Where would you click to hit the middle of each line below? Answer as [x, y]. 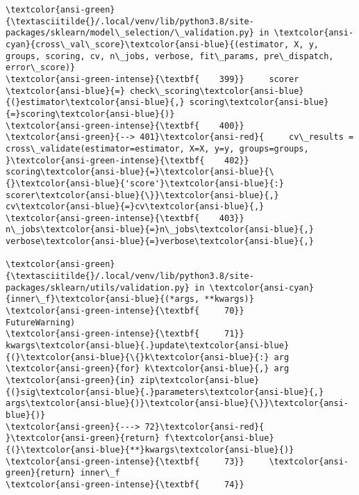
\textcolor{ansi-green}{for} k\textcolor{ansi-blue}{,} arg [148, 369]
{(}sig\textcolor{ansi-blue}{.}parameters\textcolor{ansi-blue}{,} [165, 392]
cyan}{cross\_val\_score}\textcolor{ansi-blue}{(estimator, [148, 44]
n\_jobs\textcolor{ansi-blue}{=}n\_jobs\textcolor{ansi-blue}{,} [160, 230]
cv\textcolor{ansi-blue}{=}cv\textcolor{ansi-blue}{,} [135, 207]
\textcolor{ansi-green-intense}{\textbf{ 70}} [125, 311]
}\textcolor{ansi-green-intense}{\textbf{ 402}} [127, 160]
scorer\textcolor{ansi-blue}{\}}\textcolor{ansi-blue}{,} [142, 195]
